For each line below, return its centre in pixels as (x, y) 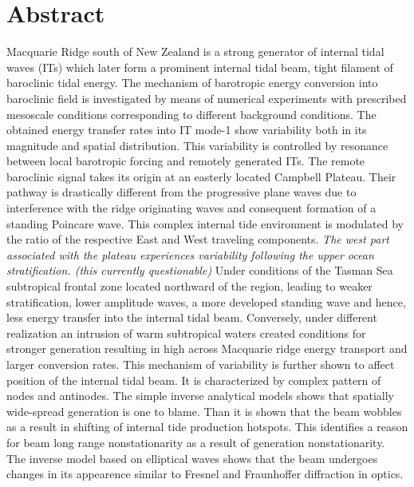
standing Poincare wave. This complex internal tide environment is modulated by (205, 223)
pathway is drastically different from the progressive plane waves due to (181, 192)
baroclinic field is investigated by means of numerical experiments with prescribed (207, 98)
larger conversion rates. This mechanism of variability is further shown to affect (201, 364)
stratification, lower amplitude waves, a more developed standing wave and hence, (206, 301)
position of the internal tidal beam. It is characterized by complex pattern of (194, 380)
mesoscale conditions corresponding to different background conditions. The (191, 114)
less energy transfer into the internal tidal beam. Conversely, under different (192, 317)
